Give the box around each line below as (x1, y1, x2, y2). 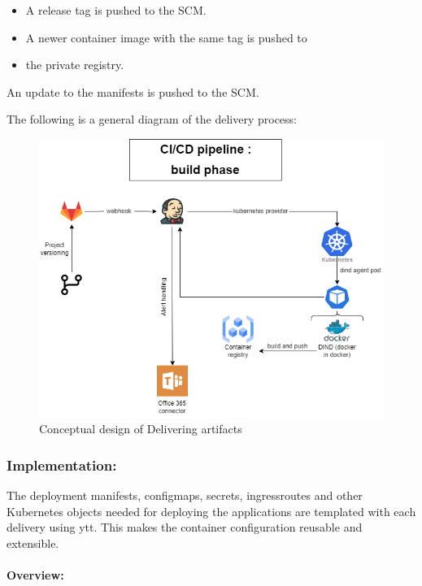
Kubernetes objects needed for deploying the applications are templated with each (7, 502, 416, 519)
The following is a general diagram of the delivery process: (7, 111, 297, 128)
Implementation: (7, 454, 117, 475)
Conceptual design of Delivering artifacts (39, 420, 242, 437)
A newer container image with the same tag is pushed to (25, 28, 307, 46)
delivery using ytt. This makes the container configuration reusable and (7, 519, 363, 536)
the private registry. (25, 56, 124, 73)
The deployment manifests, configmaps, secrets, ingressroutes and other (7, 487, 363, 504)
